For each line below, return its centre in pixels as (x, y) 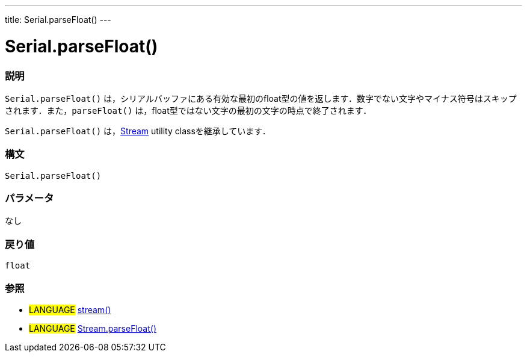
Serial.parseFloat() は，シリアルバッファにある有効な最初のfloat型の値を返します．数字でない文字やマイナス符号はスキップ (261, 98)
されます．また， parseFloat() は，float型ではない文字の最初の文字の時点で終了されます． (188, 110)
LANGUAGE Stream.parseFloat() (93, 328)
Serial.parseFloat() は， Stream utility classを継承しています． (138, 131)
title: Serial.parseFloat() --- (58, 20)
